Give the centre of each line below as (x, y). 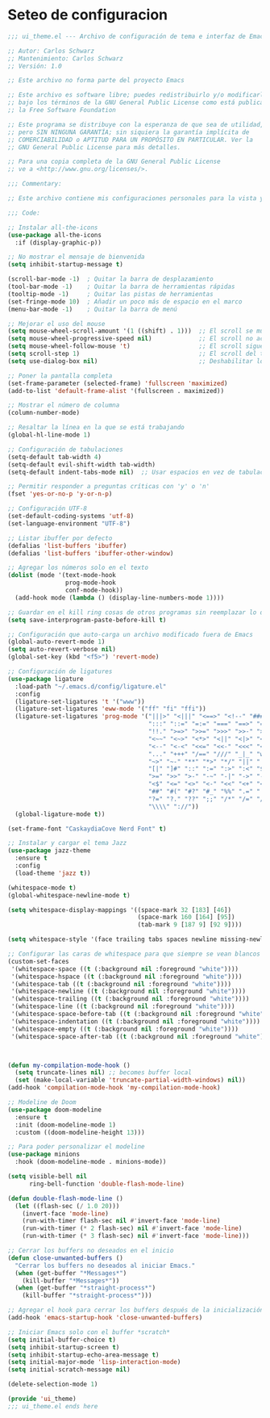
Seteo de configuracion (88, 15)
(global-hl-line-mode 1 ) (49, 435)
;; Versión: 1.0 (35, 66)
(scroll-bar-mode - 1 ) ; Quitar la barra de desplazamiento (111, 279)
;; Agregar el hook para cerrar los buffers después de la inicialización (136, 1310)
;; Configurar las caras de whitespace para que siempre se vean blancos (134, 954)
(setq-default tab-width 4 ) (55, 457)
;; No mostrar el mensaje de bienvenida (77, 257)
